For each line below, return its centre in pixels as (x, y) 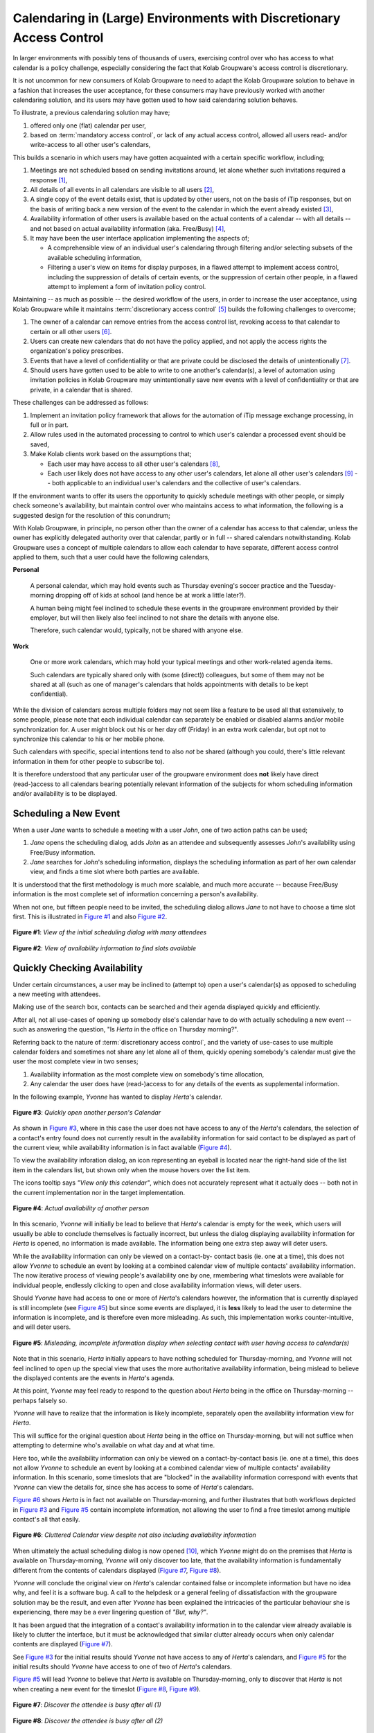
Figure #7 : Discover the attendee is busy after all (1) (87, 1705)
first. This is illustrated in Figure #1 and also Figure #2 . (90, 916)
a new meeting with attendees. (57, 994)
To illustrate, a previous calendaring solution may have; (91, 113)
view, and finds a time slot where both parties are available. (115, 872)
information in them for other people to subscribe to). (89, 761)
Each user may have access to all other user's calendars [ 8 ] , (134, 464)
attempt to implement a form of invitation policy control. (127, 286)
